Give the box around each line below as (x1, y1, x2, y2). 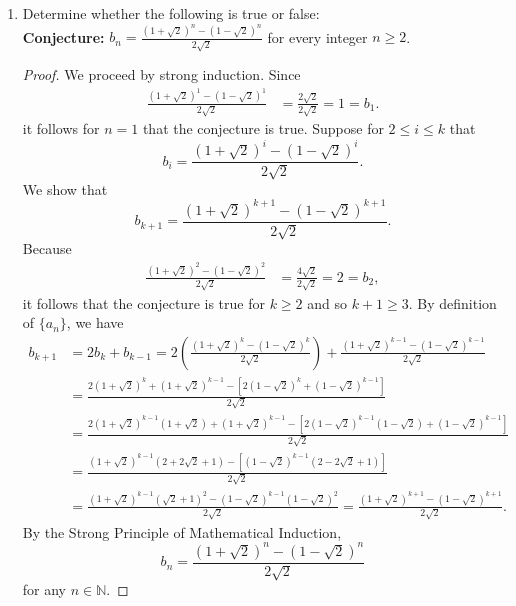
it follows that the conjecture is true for (22, 292, 265, 313)
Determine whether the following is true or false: (22, 3, 320, 23)
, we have (66, 312, 124, 333)
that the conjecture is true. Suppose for (142, 118, 384, 139)
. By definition (408, 292, 497, 313)
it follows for (22, 118, 100, 139)
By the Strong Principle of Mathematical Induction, (22, 521, 342, 542)
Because (22, 238, 72, 259)
